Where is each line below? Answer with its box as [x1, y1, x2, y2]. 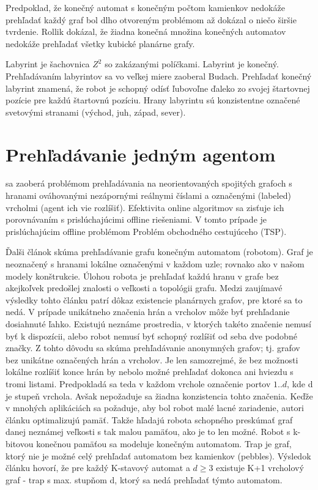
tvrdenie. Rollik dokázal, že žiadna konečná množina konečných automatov [6, 25, 286, 38]
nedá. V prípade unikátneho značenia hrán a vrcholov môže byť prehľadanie [6, 305, 290, 318]
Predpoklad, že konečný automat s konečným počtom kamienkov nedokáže [6, 1, 285, 13]
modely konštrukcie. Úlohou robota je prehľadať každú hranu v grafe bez [6, 269, 279, 282]
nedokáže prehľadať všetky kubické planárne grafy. [6, 37, 195, 50]
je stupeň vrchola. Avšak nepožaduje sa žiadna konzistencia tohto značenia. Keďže [6, 389, 313, 402]
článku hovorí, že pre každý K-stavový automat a [6, 461, 190, 474]
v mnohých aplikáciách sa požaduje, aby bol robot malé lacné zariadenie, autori [6, 401, 304, 414]
